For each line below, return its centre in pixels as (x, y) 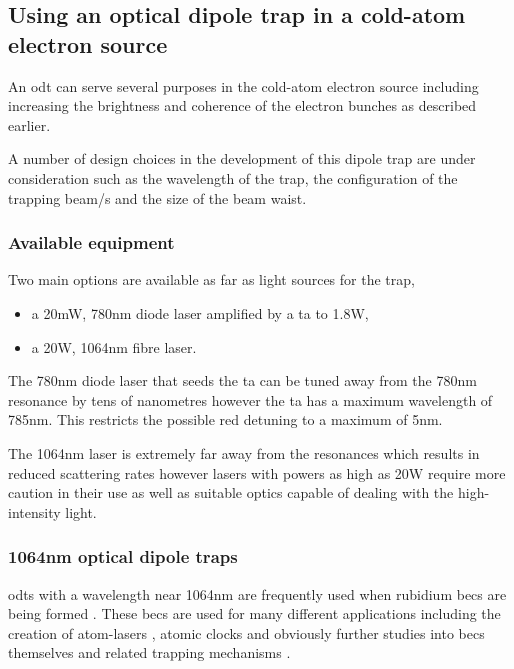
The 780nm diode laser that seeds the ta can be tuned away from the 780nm (242, 380)
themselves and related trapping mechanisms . (149, 652)
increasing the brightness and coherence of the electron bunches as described (242, 105)
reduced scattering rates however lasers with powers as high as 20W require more (257, 472)
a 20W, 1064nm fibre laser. (114, 346)
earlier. (29, 124)
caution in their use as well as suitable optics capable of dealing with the (231, 492)
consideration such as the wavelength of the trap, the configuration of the (233, 177)
